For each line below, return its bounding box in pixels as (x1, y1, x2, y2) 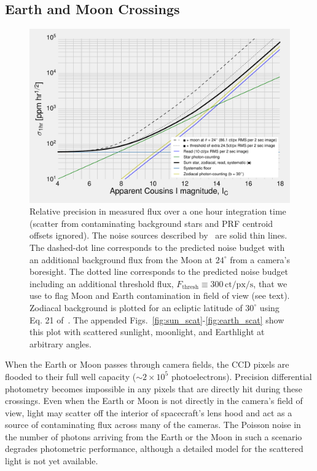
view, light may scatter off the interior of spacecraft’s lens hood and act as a (5, 406, 292, 419)
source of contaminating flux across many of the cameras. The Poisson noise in (5, 418, 301, 431)
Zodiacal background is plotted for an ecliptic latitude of (29, 301, 243, 314)
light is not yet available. (5, 454, 98, 467)
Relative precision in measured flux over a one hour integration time (29, 205, 286, 218)
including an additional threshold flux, (29, 277, 174, 290)
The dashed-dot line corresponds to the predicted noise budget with (29, 240, 285, 253)
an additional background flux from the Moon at (29, 253, 213, 266)
